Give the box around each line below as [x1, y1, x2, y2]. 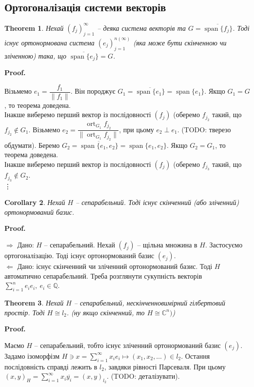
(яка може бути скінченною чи [133, 37, 227, 47]
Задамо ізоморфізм [4, 350, 60, 361]
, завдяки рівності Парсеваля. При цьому [104, 361, 226, 371]
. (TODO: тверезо [177, 124, 231, 134]
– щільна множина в [137, 240, 197, 250]
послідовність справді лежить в [4, 361, 98, 371]
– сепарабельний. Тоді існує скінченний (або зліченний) [76, 197, 239, 207]
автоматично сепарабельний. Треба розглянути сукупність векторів [4, 270, 202, 281]
